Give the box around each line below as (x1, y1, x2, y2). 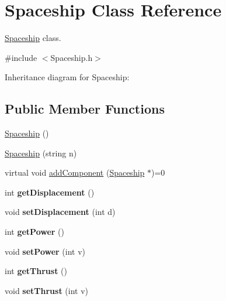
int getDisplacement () (5, 186, 95, 198)
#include (5, 51, 37, 63)
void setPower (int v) (5, 245, 86, 257)
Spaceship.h (50, 51, 93, 63)
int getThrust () (5, 265, 67, 277)
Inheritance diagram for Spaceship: (5, 71, 130, 83)
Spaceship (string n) (5, 146, 77, 159)
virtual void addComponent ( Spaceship (5, 166, 145, 179)
